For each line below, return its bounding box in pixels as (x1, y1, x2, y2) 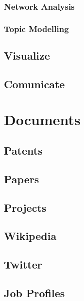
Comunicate (4, 76, 65, 91)
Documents (4, 110, 81, 129)
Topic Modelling (4, 22, 69, 34)
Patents (4, 143, 43, 158)
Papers (4, 171, 39, 186)
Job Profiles (4, 285, 65, 300)
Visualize (4, 48, 50, 63)
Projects (4, 200, 47, 215)
